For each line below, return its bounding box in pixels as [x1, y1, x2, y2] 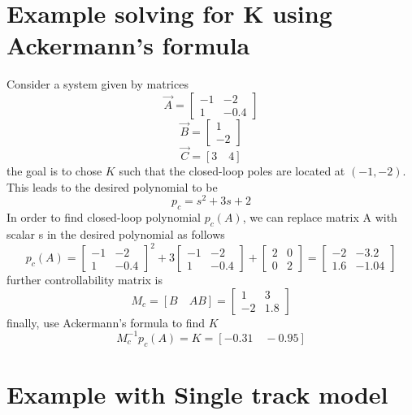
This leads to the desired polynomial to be [7, 178, 218, 195]
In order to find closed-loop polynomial [7, 209, 201, 226]
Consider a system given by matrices [7, 76, 189, 93]
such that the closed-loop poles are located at [119, 162, 345, 179]
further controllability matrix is [7, 271, 163, 288]
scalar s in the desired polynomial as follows [7, 225, 225, 242]
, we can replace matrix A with [242, 209, 397, 226]
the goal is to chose [7, 162, 102, 179]
